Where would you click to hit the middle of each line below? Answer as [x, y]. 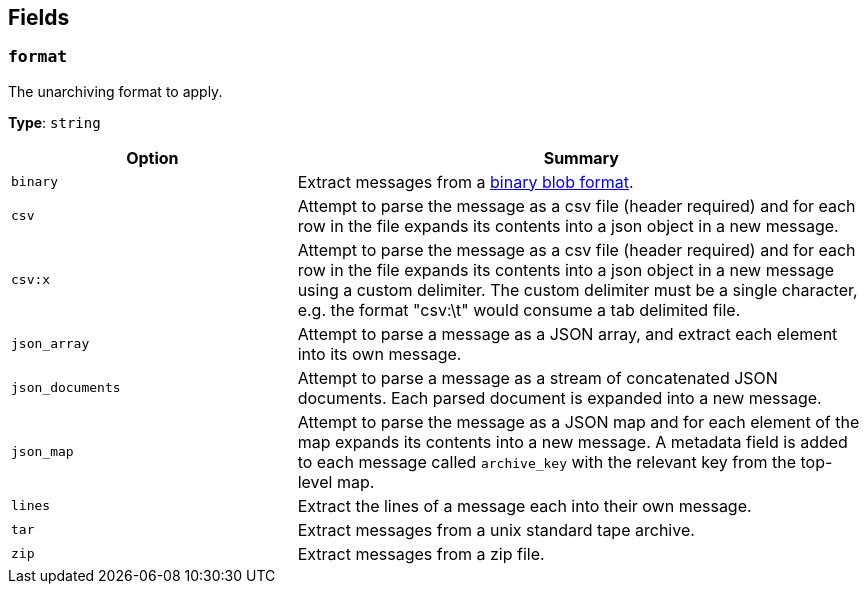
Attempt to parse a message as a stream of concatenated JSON [537, 377]
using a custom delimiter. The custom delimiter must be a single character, [577, 289]
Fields [39, 17]
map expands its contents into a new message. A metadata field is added [572, 441]
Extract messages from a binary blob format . [465, 181]
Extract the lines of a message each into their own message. [524, 505]
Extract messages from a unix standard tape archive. [496, 529]
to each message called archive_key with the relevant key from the [547, 461]
